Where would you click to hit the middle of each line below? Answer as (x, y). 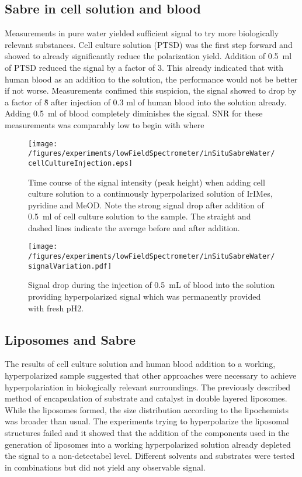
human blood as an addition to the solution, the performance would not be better (151, 79)
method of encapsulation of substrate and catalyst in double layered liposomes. (146, 398)
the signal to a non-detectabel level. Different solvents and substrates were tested (150, 456)
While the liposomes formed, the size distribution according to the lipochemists (147, 409)
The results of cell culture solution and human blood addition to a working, (140, 364)
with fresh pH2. (56, 308)
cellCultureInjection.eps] (80, 163)
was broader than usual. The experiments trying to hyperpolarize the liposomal (147, 421)
